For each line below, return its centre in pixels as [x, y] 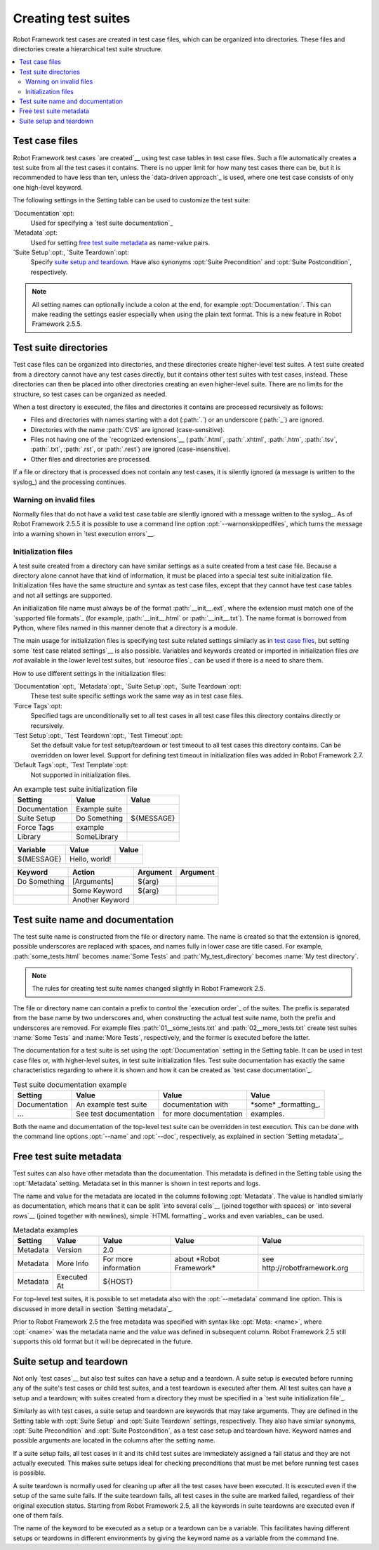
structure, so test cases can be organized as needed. [90, 394]
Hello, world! [90, 859]
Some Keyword [97, 891]
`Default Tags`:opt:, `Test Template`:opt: [71, 765]
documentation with [195, 1105]
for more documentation [202, 1114]
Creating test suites [72, 18]
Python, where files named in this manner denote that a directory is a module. [125, 628]
